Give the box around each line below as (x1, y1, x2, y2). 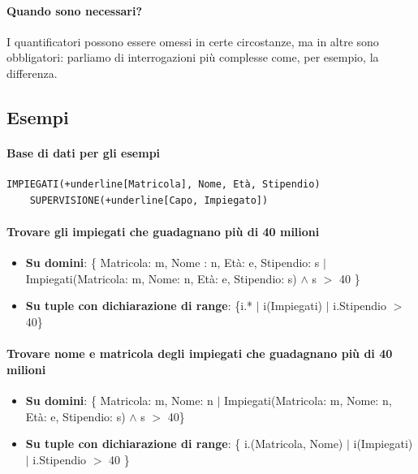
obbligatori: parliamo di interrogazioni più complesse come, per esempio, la (6, 49, 379, 66)
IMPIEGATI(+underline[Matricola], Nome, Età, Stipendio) (6, 179, 321, 191)
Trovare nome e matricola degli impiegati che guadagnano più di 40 (6, 345, 393, 362)
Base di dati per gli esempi (6, 144, 161, 161)
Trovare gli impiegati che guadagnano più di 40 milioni (6, 222, 320, 239)
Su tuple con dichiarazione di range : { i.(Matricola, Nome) (25, 435, 343, 452)
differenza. (6, 64, 58, 81)
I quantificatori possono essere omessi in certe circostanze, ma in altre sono (6, 32, 379, 50)
